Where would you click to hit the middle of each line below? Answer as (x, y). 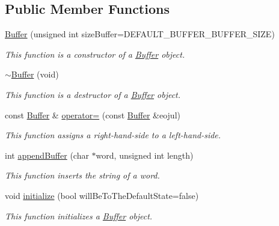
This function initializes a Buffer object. (79, 215)
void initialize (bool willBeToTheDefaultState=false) (102, 195)
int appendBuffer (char (47, 155)
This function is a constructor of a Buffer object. (95, 54)
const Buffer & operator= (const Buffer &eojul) (93, 115)
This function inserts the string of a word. (82, 175)
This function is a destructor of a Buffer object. (93, 94)
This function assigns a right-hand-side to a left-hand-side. (113, 135)
